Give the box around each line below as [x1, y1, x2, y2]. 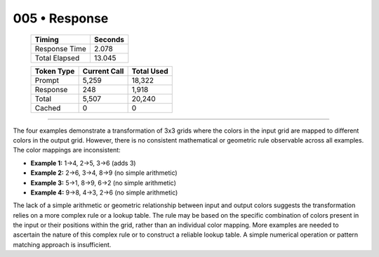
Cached [34, 103, 61, 112]
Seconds [93, 34, 124, 44]
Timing [34, 34, 59, 44]
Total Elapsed [34, 53, 80, 62]
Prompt [34, 75, 60, 85]
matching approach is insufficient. [13, 240, 112, 249]
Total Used [131, 66, 168, 76]
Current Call [82, 66, 124, 76]
